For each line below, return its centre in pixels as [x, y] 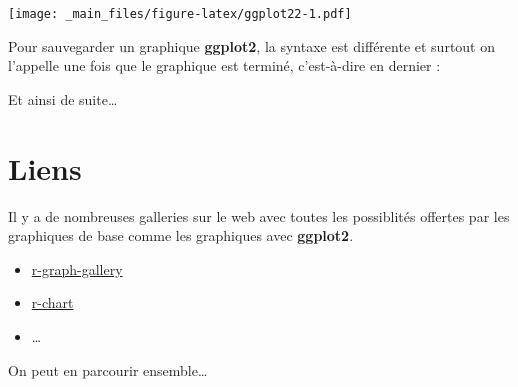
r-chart [52, 302]
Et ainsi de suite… [63, 98]
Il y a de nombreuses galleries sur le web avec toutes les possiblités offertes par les [259, 215]
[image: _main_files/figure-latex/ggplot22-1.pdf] [180, 14]
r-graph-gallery [77, 268]
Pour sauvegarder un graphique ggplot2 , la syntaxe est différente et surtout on [252, 45]
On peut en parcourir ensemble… [108, 369]
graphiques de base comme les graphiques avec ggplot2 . [181, 235]
